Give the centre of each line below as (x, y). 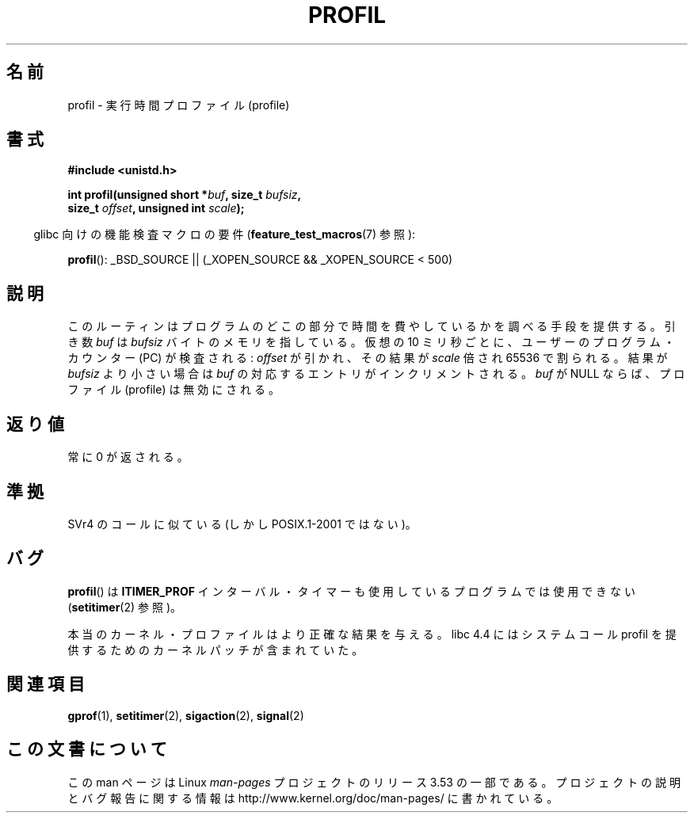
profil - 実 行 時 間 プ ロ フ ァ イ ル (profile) (179, 105)
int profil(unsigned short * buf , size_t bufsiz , (185, 195)
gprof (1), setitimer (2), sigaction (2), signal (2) (186, 715)
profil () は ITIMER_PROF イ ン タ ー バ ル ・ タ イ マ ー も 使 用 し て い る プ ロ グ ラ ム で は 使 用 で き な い (351, 591)
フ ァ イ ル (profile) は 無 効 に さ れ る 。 (173, 390)
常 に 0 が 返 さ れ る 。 (128, 457)
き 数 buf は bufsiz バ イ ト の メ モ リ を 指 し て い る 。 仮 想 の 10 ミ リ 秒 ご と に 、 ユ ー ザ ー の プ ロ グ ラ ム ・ (371, 342)
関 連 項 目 (46, 684)
